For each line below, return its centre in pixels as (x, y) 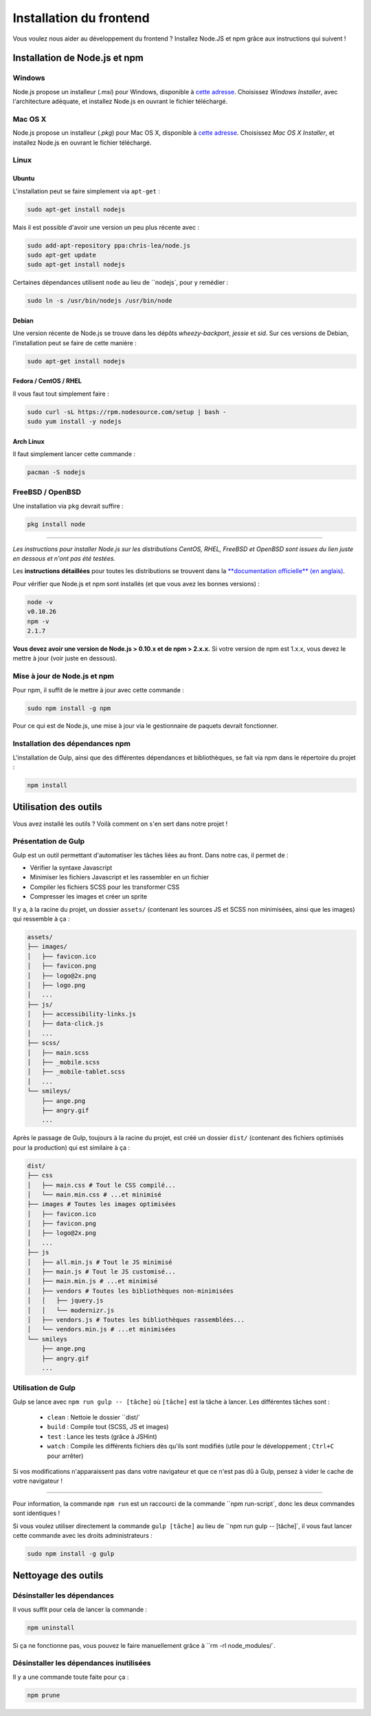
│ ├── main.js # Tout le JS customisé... (102, 1272)
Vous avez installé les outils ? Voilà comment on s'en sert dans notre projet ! (120, 824)
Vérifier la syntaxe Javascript (71, 868)
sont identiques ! (36, 1513)
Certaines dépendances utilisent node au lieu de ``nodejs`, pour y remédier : (121, 283)
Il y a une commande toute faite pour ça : (71, 1677)
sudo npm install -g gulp (71, 1554)
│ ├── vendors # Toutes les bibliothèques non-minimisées (131, 1291)
